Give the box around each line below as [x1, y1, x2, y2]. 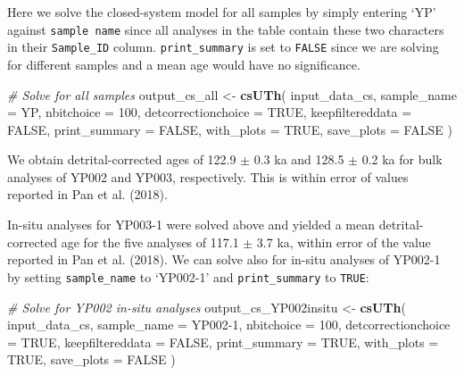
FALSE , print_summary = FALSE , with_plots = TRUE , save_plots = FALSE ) [7, 120, 452, 138]
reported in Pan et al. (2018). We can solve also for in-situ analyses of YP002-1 [7, 250, 441, 269]
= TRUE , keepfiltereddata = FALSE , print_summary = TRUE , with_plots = [7, 332, 439, 351]
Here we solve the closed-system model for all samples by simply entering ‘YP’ [7, 3, 436, 21]
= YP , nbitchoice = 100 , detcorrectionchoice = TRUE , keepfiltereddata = [7, 103, 412, 121]
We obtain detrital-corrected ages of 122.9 [7, 150, 236, 169]
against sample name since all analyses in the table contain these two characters [7, 20, 444, 38]
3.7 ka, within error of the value [256, 232, 431, 251]
